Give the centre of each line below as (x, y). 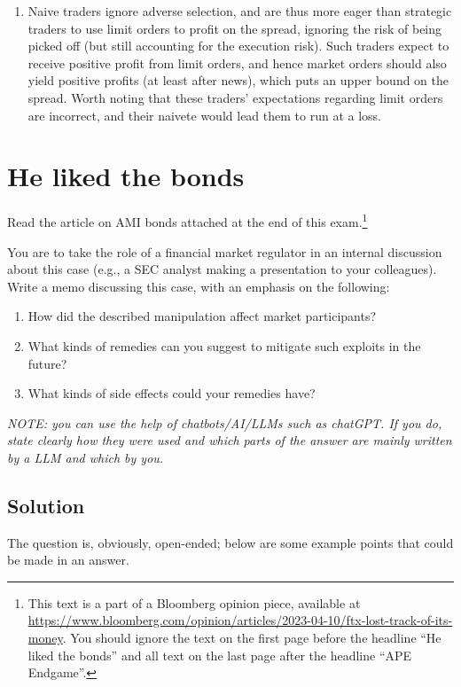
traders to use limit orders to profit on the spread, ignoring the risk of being (235, 28)
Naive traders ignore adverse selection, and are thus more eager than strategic (240, 11)
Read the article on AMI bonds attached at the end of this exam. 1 (188, 220)
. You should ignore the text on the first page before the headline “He (252, 638)
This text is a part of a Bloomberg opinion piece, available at (194, 602)
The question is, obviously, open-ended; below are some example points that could (230, 542)
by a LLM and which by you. (86, 457)
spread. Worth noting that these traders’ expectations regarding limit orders (235, 97)
